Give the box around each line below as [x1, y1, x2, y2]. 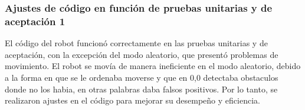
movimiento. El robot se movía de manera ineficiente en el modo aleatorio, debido [5, 60, 301, 72]
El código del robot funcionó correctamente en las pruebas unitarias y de [5, 37, 268, 49]
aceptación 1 [5, 13, 65, 28]
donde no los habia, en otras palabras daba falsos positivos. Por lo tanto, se [5, 82, 278, 95]
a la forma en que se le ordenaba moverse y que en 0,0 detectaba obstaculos [5, 71, 278, 83]
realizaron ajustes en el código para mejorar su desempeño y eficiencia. [5, 94, 260, 106]
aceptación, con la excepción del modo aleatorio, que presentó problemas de [5, 48, 278, 60]
